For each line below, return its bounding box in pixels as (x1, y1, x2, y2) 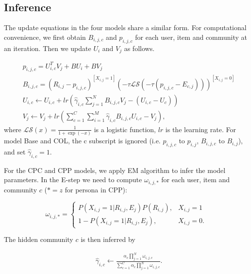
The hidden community (4, 234, 73, 244)
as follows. (124, 43, 155, 53)
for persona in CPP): (65, 184, 127, 194)
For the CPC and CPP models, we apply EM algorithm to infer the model (4, 165, 226, 175)
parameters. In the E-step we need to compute (4, 174, 142, 185)
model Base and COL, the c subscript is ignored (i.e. (4, 136, 161, 146)
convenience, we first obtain (4, 32, 86, 42)
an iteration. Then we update (4, 43, 91, 53)
